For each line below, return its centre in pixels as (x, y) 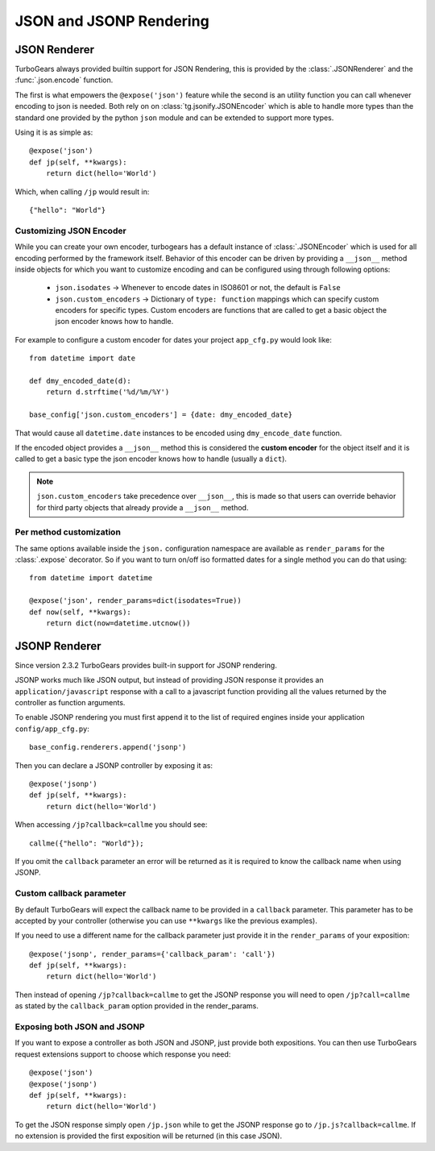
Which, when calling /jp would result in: (82, 191)
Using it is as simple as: (54, 132)
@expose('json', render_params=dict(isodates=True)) (135, 601)
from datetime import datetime (91, 578)
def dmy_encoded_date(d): (81, 381)
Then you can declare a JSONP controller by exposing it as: (114, 765)
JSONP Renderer (58, 646)
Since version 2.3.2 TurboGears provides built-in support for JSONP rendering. (146, 665)
